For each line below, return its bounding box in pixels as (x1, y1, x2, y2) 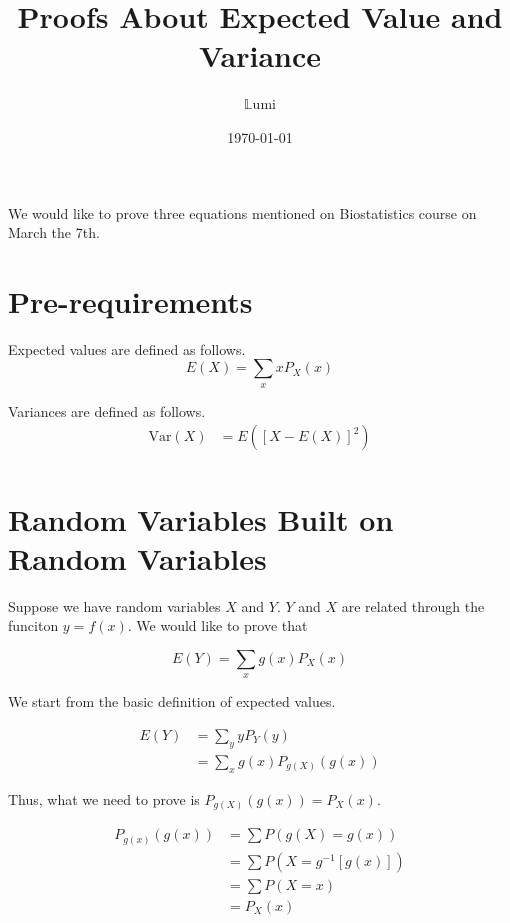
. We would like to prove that (127, 615, 308, 636)
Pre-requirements (8, 280, 253, 321)
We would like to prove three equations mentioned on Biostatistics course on (8, 202, 477, 223)
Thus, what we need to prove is (8, 788, 200, 809)
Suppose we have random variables (8, 595, 221, 616)
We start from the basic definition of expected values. (8, 691, 336, 712)
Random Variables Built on (8, 498, 394, 539)
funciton (8, 615, 59, 636)
